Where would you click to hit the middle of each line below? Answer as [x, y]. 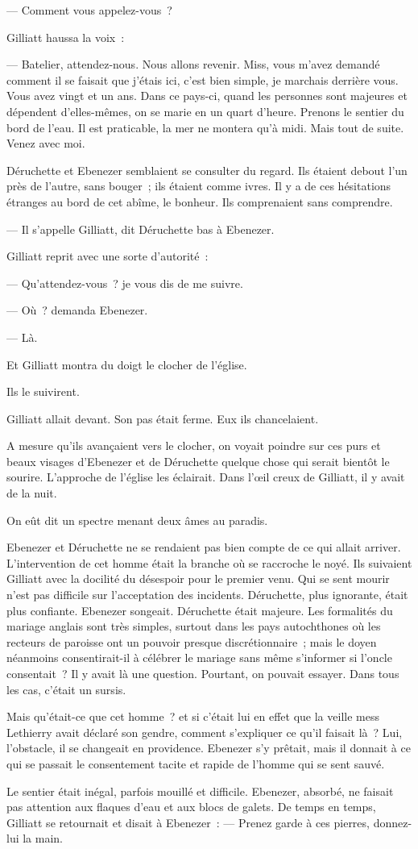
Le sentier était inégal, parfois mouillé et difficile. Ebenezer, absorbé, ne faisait [200, 791]
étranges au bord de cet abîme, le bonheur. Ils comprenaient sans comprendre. [200, 201]
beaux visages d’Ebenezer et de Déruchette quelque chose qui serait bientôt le [198, 461]
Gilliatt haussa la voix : [66, 37]
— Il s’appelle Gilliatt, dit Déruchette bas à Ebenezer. [141, 229]
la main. [43, 838]
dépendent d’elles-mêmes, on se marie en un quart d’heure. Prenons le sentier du [205, 111]
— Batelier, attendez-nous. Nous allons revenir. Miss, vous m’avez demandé [193, 64]
